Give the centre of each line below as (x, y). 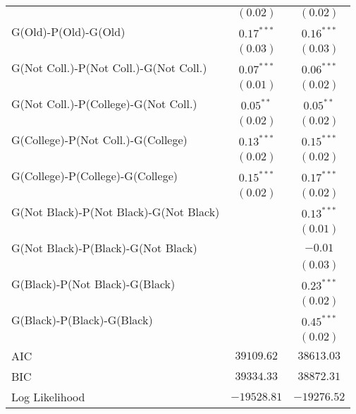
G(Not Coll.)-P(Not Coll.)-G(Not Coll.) (109, 67)
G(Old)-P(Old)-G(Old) (68, 31)
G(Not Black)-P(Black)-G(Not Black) (104, 248)
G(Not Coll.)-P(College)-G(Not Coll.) (104, 103)
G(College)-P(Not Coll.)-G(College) (99, 140)
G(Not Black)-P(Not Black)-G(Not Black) (116, 212)
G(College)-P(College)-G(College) (94, 176)
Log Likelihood (48, 397)
